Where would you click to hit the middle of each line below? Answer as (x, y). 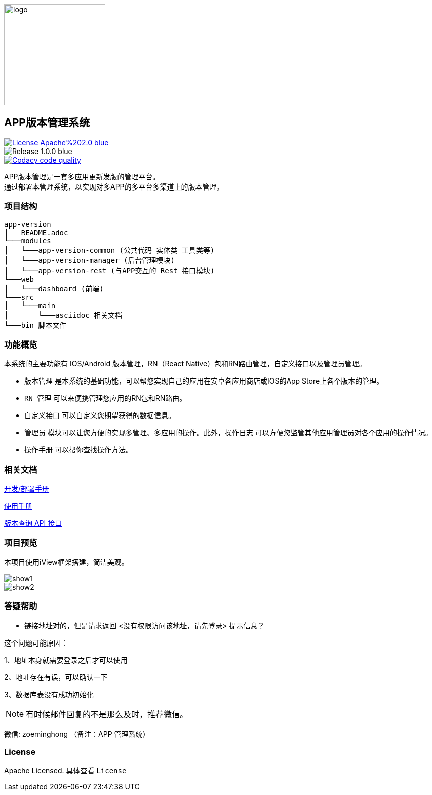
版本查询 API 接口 (33, 523)
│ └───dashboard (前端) (54, 289)
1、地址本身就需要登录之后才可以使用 (66, 660)
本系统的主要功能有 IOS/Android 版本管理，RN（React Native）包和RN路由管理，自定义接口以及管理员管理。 (185, 364)
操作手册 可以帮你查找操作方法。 (78, 450)
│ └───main (30, 305)
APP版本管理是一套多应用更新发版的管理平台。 (82, 176)
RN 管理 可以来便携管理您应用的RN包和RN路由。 (106, 398)
